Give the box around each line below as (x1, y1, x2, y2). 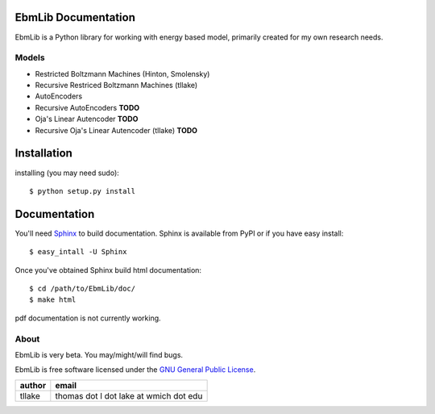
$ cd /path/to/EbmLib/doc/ (29, 283, 136, 293)
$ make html (29, 295, 77, 304)
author (19, 379, 47, 391)
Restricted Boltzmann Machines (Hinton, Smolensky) (35, 69, 210, 78)
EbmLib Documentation (14, 10, 136, 24)
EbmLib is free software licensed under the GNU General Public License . (14, 365, 256, 374)
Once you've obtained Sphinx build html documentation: (14, 265, 201, 274)
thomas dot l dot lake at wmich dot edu (55, 390, 203, 401)
